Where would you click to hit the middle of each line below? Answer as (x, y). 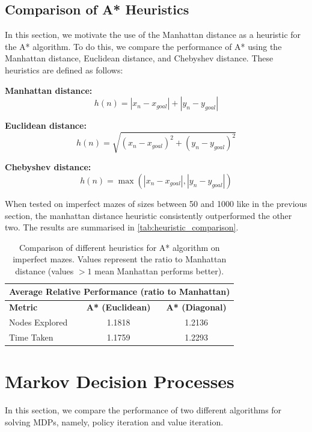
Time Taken (31, 337)
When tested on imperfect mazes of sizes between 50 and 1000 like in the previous (156, 203)
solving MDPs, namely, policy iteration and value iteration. (114, 421)
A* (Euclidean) (118, 307)
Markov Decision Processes (120, 381)
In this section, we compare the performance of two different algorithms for (143, 410)
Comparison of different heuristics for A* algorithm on (119, 247)
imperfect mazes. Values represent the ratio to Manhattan (120, 259)
